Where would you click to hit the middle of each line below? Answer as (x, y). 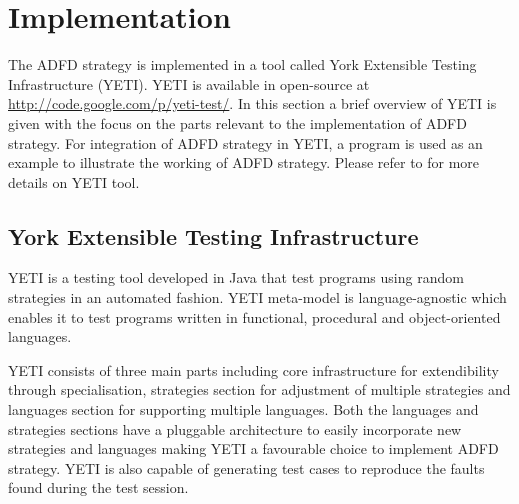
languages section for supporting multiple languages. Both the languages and (243, 409)
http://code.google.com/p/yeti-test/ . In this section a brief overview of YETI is (252, 103)
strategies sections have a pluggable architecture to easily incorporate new (235, 428)
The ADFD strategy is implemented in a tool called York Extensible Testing (242, 64)
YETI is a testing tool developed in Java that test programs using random (236, 277)
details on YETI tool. (74, 181)
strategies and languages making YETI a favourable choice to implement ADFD (253, 448)
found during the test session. (98, 487)
